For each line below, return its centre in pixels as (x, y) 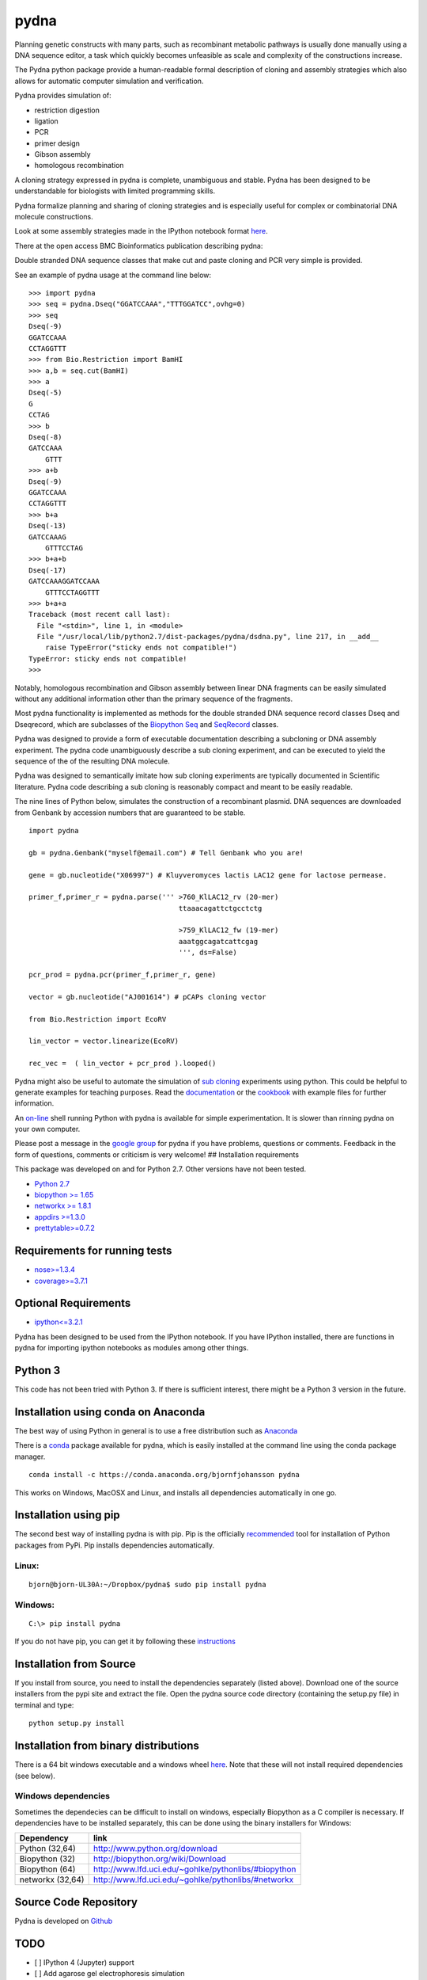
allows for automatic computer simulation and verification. (109, 81)
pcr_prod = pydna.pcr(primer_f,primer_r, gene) (123, 975)
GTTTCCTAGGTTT (72, 592)
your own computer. (47, 1129)
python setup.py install (77, 1723)
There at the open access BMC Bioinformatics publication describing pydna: (139, 246)
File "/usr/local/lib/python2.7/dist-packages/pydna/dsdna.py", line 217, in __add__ (208, 637)
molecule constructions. (54, 217)
